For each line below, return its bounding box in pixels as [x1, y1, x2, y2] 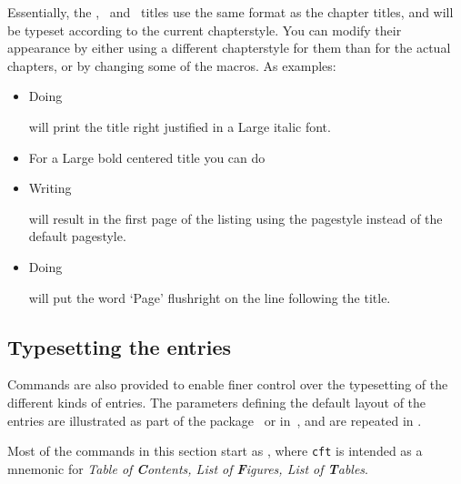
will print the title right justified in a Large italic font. [28, 116, 331, 136]
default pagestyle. [28, 227, 126, 246]
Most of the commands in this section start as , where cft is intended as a [7, 441, 423, 460]
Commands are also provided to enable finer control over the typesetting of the [7, 375, 448, 394]
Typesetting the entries [7, 332, 232, 360]
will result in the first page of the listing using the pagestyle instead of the [28, 208, 443, 227]
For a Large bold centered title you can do [28, 147, 266, 166]
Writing [28, 178, 72, 197]
